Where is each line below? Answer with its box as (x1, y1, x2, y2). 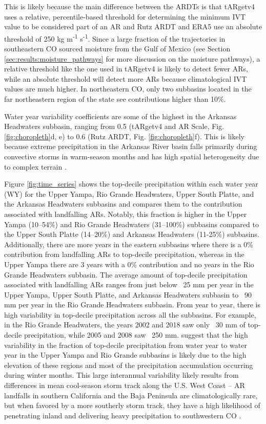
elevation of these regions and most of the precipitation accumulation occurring (4, 359, 253, 370)
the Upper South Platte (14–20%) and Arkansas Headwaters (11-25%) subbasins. (4, 229, 259, 239)
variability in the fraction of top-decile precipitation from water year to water (4, 339, 247, 350)
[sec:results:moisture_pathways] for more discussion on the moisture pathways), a (4, 53, 260, 64)
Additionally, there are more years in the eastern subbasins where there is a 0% (4, 238, 254, 249)
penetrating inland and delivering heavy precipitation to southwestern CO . (4, 410, 241, 420)
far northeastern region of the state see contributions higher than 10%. (4, 94, 226, 104)
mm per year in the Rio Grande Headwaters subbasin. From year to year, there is (4, 299, 261, 310)
